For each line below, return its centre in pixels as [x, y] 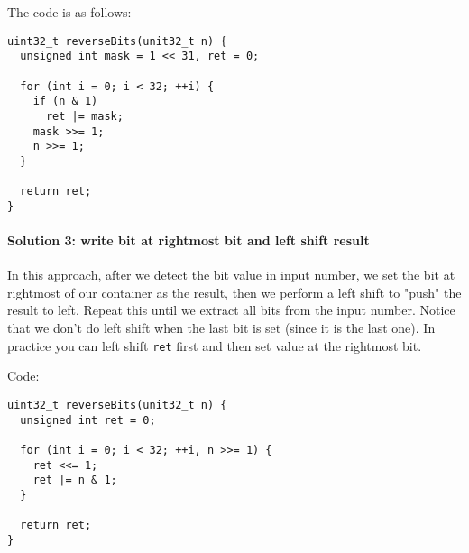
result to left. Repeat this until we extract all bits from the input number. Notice [231, 310]
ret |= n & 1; [75, 480]
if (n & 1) [65, 101]
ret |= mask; [84, 116]
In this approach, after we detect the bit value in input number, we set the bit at [231, 275]
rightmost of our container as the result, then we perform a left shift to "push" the [234, 292]
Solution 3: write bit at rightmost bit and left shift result [189, 240]
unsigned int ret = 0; [88, 420]
